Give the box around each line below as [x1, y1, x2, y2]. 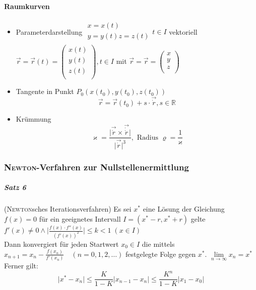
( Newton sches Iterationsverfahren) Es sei [4, 204, 132, 214]
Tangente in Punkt [16, 86, 74, 96]
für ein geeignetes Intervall [39, 213, 121, 224]
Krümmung [16, 114, 51, 124]
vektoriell [169, 26, 198, 37]
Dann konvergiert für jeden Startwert [4, 238, 119, 249]
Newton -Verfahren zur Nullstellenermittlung [4, 160, 189, 173]
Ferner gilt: [4, 260, 38, 271]
